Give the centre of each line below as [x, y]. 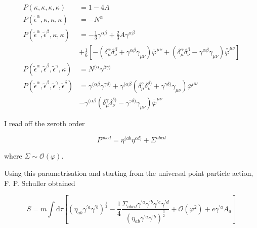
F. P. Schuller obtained [40, 183]
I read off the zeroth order [45, 123]
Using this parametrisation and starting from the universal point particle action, [129, 173]
